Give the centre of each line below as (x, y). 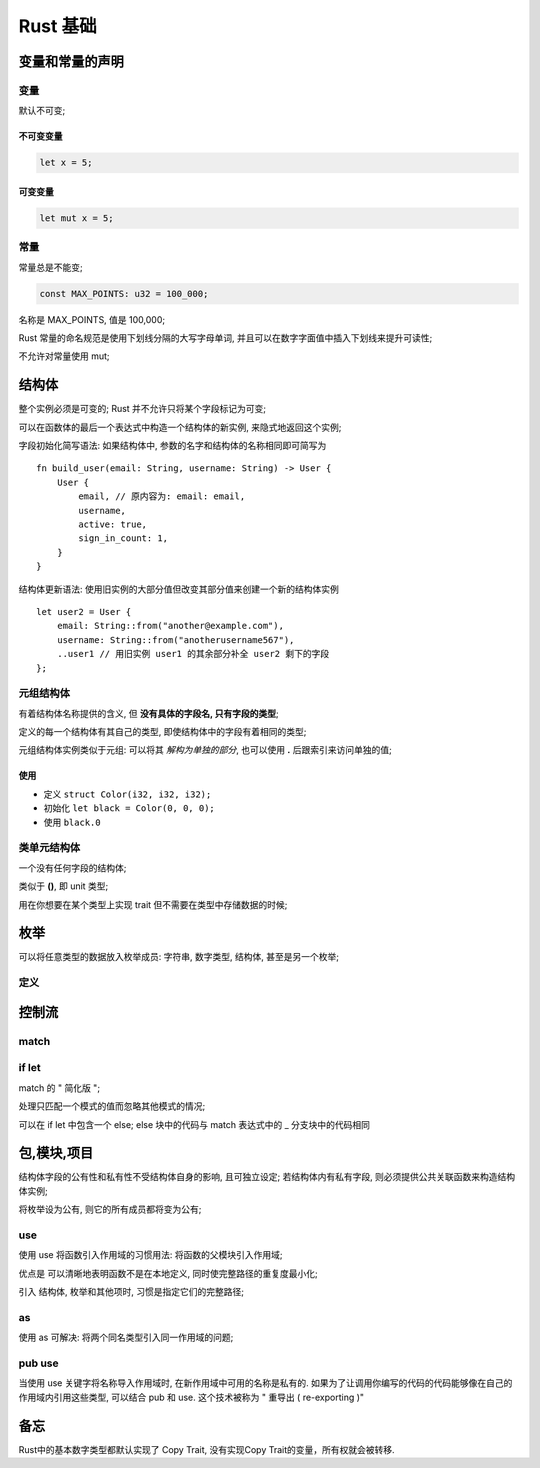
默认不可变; (42, 111)
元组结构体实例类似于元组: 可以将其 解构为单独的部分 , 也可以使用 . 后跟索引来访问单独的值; (205, 750)
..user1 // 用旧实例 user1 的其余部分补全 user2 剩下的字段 (193, 654)
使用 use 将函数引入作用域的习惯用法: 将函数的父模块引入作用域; (150, 1255)
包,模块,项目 (56, 1153)
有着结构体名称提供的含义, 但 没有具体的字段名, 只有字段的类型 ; (148, 713)
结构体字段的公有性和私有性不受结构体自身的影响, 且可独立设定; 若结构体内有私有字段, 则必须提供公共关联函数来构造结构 (267, 1177)
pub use (38, 1363)
